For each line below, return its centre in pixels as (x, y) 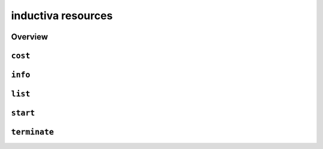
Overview (30, 37)
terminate (32, 132)
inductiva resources (62, 16)
